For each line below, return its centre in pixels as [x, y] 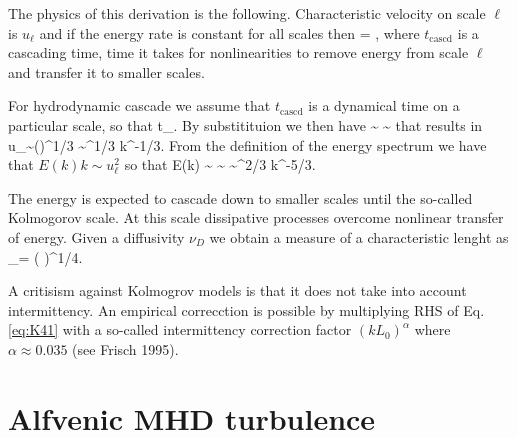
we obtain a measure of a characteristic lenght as [359, 236]
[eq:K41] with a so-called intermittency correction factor [180, 329]
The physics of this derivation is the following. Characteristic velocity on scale [247, 13]
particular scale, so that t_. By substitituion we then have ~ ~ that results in [245, 124]
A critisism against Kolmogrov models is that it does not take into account [237, 290]
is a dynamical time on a [384, 105]
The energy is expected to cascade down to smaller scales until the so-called [240, 197]
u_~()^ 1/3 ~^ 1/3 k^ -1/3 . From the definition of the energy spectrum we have [247, 144]
